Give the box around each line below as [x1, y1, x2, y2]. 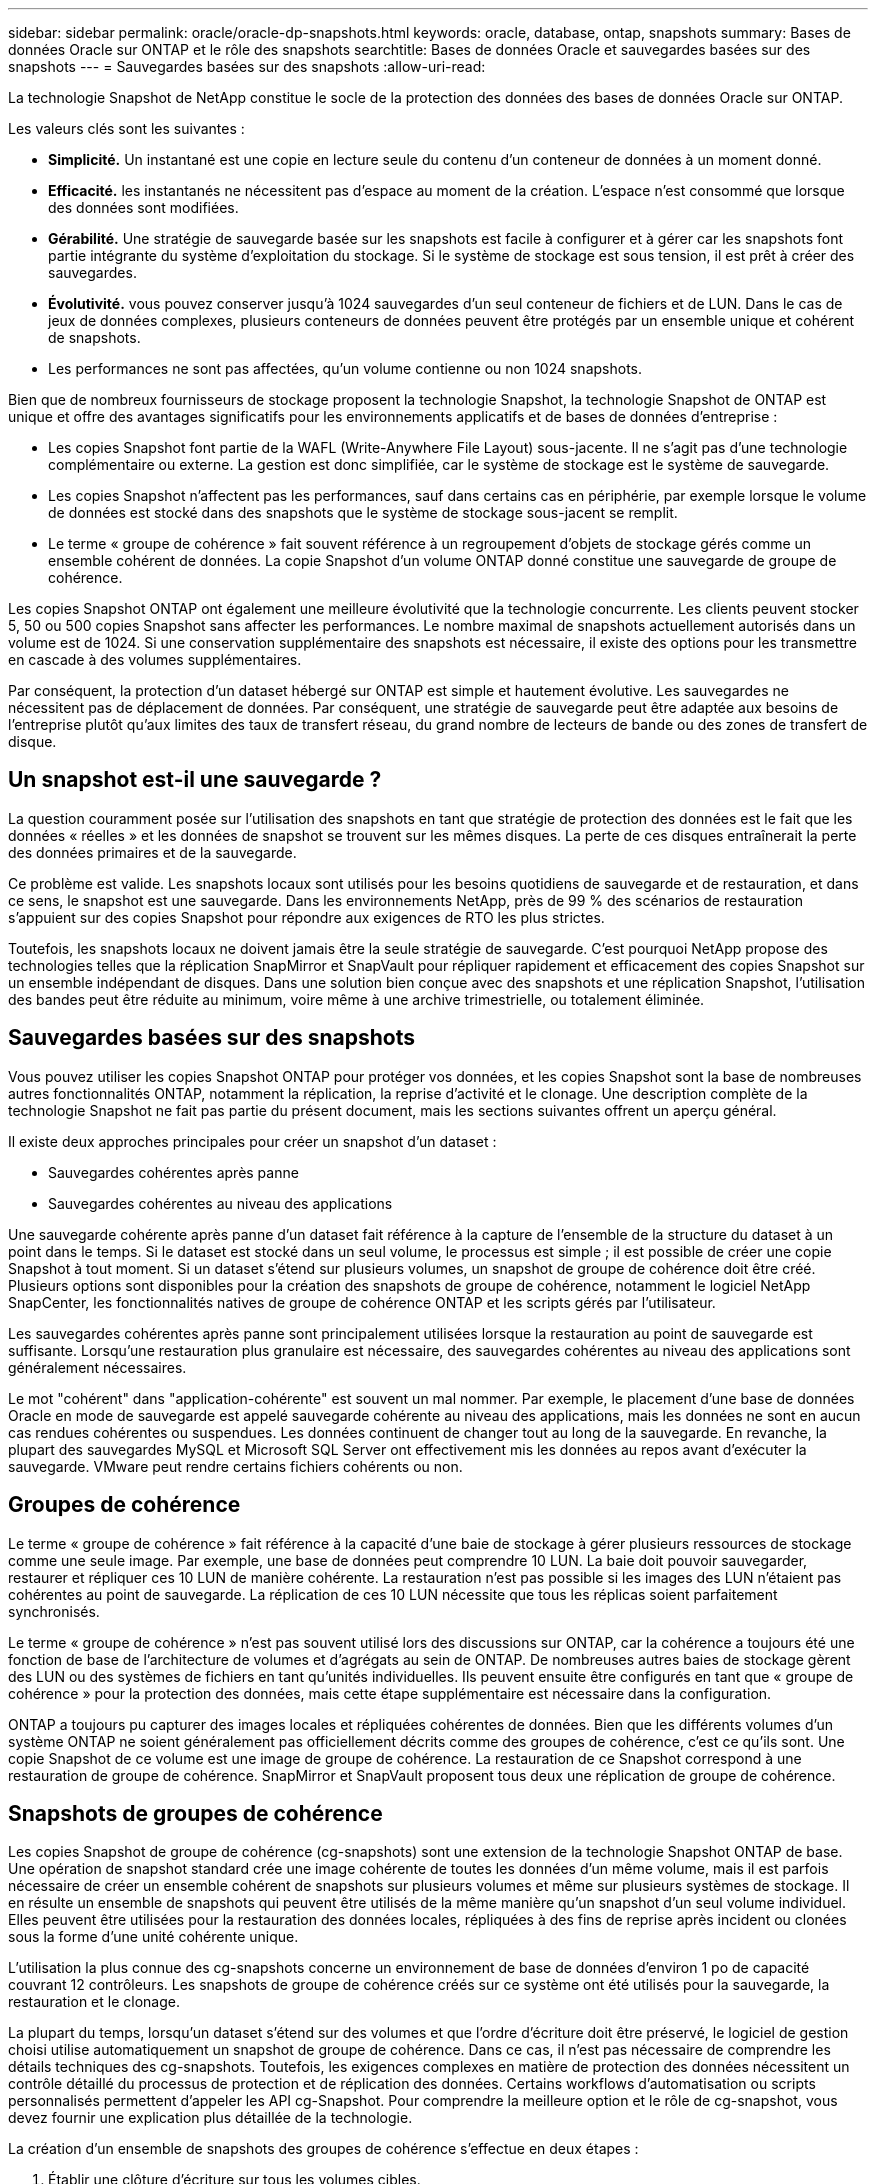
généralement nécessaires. [8, 1358, 187, 1376]
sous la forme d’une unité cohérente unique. [8, 1928, 299, 1946]
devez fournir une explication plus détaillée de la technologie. [8, 2109, 413, 2127]
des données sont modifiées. [48, 199, 239, 216]
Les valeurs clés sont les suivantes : [8, 120, 245, 137]
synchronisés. [8, 1602, 100, 1620]
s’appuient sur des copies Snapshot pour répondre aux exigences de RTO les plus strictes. [8, 908, 605, 926]
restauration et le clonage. [8, 1993, 180, 2011]
